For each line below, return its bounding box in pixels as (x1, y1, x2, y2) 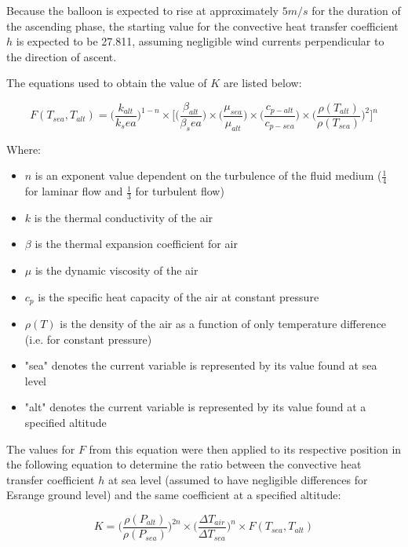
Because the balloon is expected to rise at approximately (6, 2, 279, 18)
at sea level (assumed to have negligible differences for (107, 471, 368, 487)
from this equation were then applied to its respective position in (89, 440, 402, 457)
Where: (6, 140, 41, 157)
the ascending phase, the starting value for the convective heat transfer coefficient (6, 17, 399, 34)
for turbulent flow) (135, 183, 224, 199)
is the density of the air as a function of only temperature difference (60, 315, 387, 332)
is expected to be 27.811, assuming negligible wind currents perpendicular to (16, 33, 384, 49)
